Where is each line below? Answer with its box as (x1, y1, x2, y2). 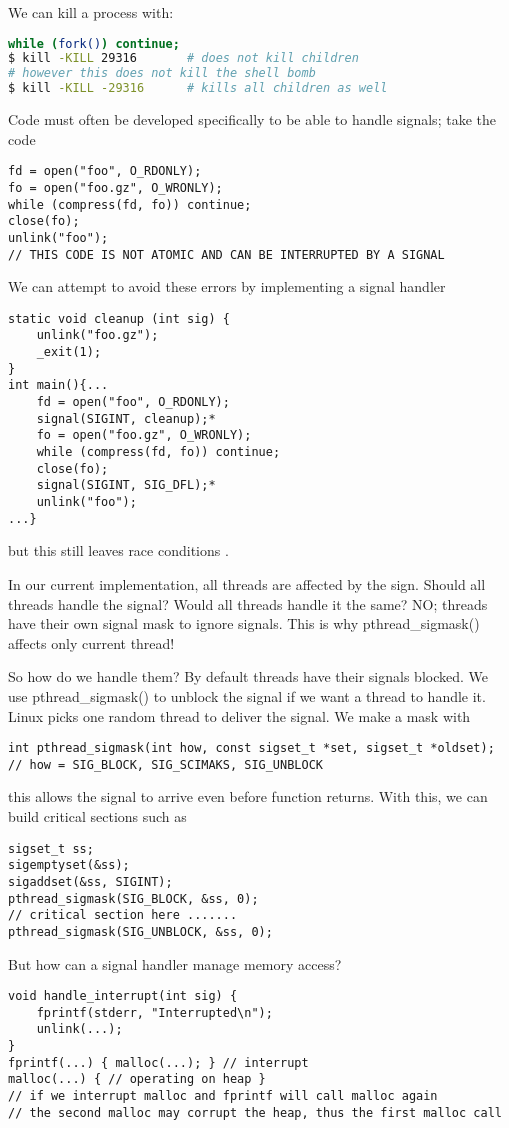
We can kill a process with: (8, 2, 174, 22)
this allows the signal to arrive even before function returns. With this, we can (8, 786, 488, 807)
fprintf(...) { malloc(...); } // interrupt (8, 1055, 309, 1070)
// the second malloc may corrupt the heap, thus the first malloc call (8, 1105, 502, 1120)
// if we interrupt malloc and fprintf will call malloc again (8, 1089, 438, 1104)
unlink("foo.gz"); (36, 328, 159, 343)
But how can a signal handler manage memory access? (8, 953, 342, 974)
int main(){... (8, 378, 109, 393)
